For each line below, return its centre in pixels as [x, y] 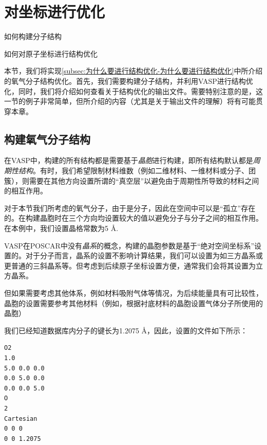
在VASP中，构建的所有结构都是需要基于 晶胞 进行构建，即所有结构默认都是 [129, 160]
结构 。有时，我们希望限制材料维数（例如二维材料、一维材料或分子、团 [137, 171]
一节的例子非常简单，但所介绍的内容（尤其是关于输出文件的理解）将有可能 [130, 101]
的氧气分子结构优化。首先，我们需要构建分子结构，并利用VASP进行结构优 [129, 81]
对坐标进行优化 [55, 12]
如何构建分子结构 [33, 36]
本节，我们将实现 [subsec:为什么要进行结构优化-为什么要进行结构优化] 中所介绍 [133, 71]
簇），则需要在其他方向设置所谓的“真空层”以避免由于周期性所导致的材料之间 [132, 180]
